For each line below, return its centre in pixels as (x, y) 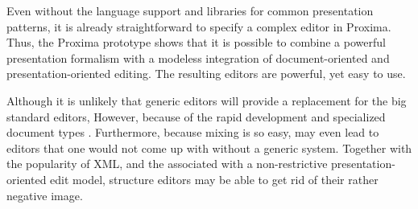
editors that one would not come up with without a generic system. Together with (209, 148)
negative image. (45, 195)
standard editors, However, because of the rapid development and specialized (196, 116)
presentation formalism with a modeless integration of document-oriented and (198, 57)
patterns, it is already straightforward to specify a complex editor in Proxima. (199, 26)
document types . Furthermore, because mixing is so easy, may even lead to (193, 132)
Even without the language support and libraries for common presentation (190, 10)
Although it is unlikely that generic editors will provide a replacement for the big (207, 100)
